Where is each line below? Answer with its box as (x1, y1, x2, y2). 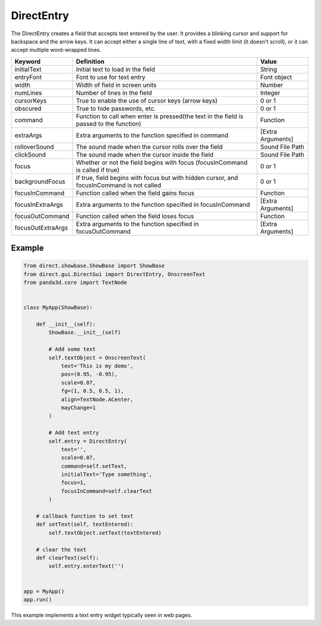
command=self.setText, (61, 463, 127, 469)
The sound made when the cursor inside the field (75, 150, 214, 159)
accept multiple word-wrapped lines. (11, 47, 101, 54)
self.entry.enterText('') (48, 563, 124, 569)
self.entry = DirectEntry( (48, 438, 127, 444)
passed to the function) (75, 119, 141, 128)
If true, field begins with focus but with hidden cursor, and (75, 173, 238, 182)
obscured (14, 104, 42, 113)
